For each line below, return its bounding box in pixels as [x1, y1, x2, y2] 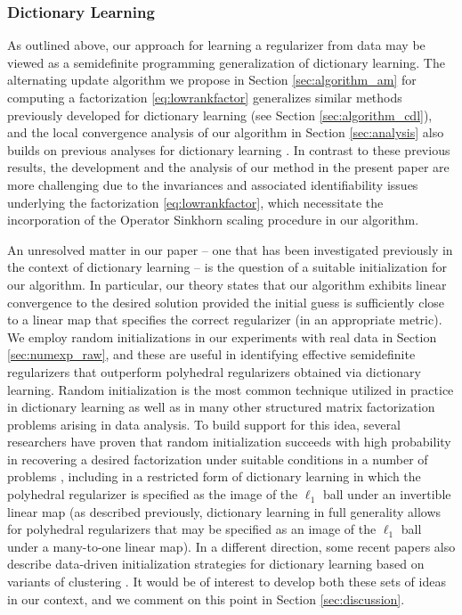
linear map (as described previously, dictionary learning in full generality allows [7, 502, 442, 521]
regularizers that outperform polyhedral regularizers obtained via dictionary [7, 362, 421, 381]
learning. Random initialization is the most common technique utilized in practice [7, 380, 454, 398]
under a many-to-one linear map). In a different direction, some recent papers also [7, 537, 456, 555]
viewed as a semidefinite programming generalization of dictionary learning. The [7, 53, 445, 71]
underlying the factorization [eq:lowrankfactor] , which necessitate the [7, 193, 384, 211]
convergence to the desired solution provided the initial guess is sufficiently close [7, 292, 445, 311]
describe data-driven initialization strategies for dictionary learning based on [7, 554, 425, 573]
